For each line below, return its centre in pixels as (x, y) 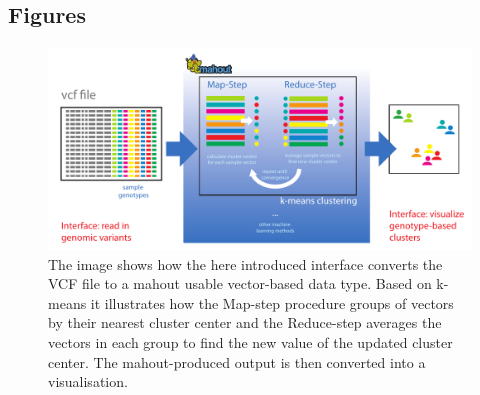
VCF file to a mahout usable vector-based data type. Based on (240, 283)
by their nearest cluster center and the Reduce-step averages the (245, 322)
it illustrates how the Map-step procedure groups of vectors (272, 302)
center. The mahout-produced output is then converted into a (237, 361)
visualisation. (88, 381)
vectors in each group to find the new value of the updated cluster (250, 342)
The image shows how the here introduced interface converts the (245, 263)
